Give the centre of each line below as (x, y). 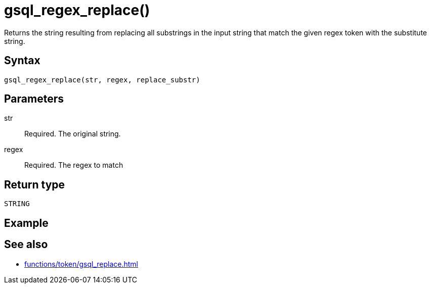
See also (26, 245)
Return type (35, 184)
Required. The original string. (73, 134)
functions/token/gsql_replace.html (81, 264)
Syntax (22, 61)
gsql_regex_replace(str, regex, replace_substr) (102, 80)
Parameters (34, 99)
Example (26, 223)
